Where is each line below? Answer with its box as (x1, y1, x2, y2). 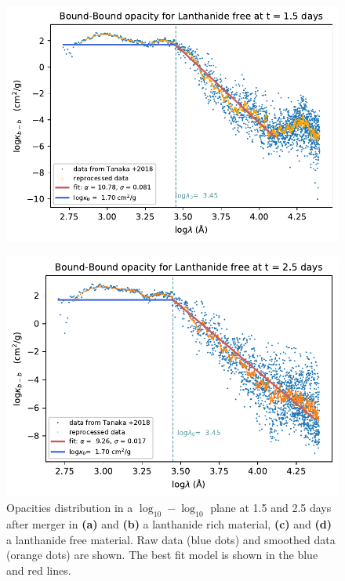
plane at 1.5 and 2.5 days (210, 499, 332, 516)
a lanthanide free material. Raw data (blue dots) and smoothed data (6, 531, 336, 547)
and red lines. (6, 562, 71, 579)
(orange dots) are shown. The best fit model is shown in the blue (6, 547, 318, 563)
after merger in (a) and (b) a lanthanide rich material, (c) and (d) (6, 516, 332, 532)
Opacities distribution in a (6, 499, 133, 516)
